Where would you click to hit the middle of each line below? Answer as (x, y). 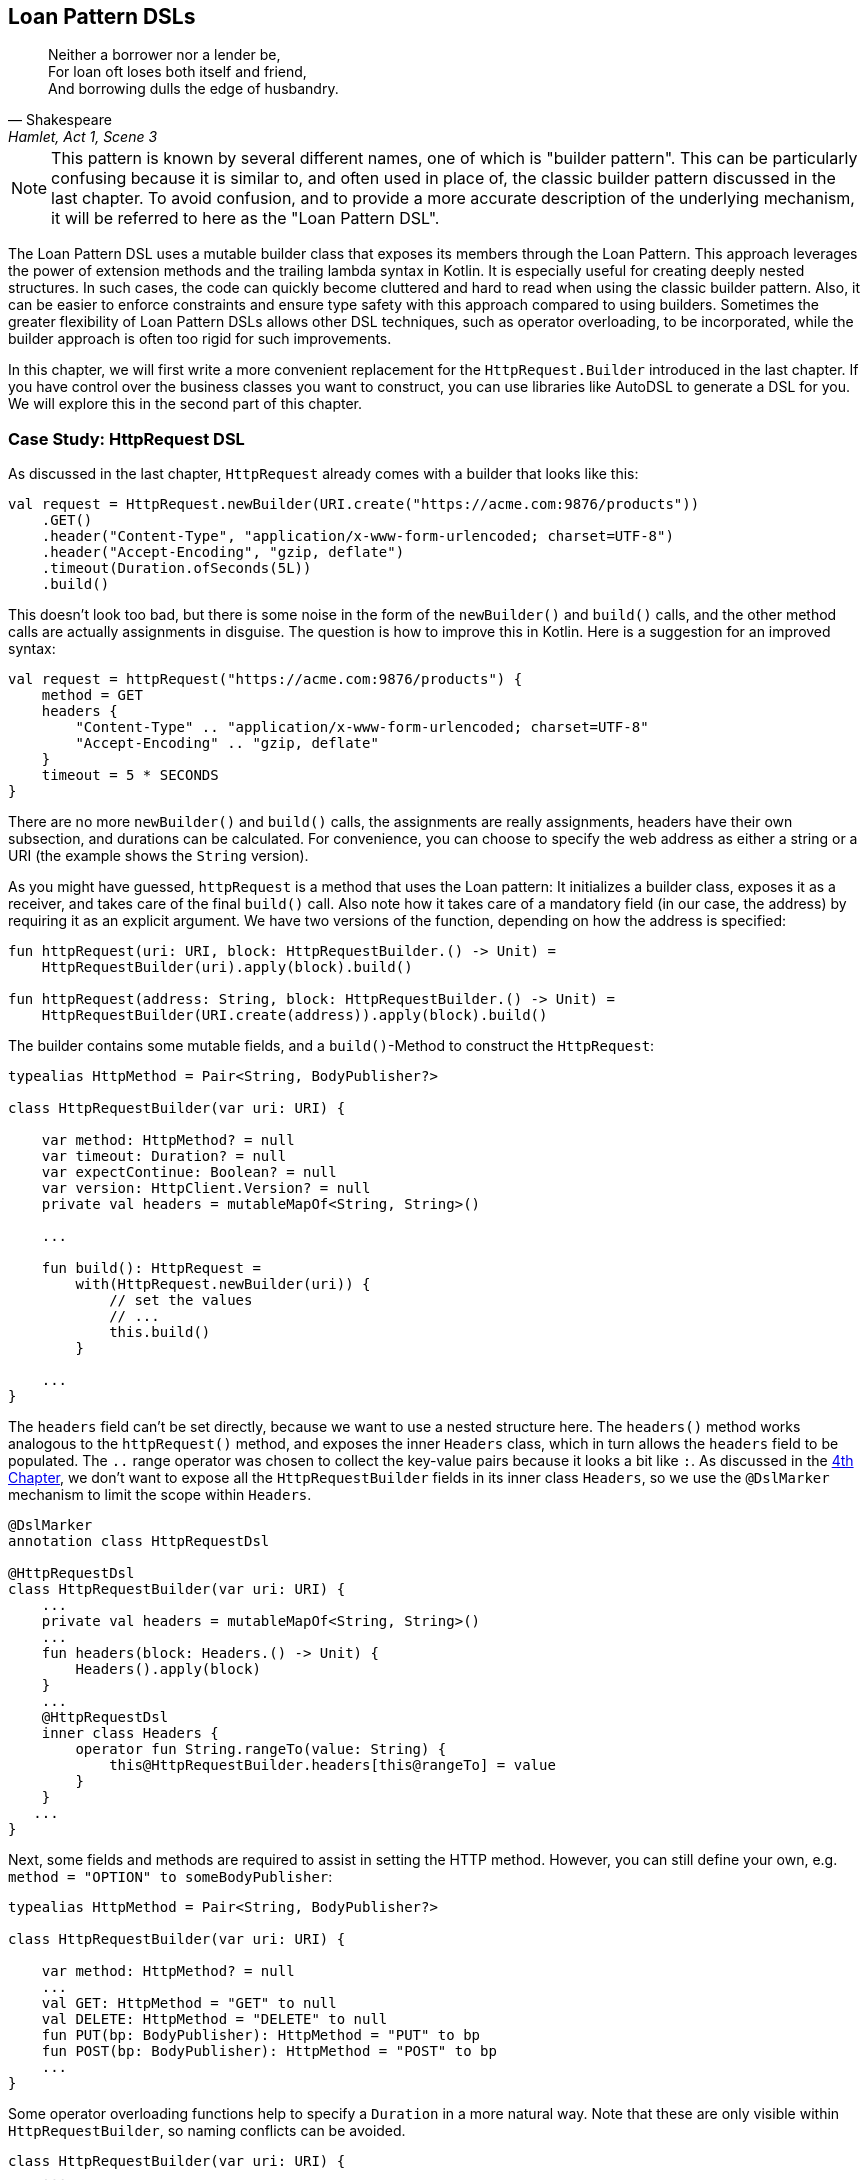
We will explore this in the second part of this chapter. (185, 404)
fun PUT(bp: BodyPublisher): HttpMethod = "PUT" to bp (261, 2035)
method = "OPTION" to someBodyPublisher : (170, 1877)
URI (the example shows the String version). (158, 856)
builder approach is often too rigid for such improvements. (200, 339)
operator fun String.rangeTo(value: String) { (261, 1749)
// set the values (181, 1300)
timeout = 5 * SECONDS (130, 775)
